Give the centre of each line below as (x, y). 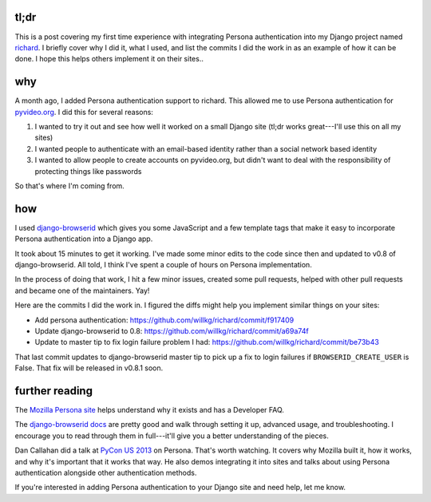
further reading (54, 391)
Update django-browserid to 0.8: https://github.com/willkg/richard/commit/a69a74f (172, 330)
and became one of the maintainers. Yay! (82, 291)
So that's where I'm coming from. (70, 186)
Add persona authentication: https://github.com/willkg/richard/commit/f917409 (164, 320)
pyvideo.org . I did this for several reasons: (84, 112)
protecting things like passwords (89, 171)
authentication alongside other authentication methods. (106, 472)
